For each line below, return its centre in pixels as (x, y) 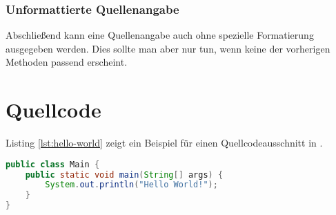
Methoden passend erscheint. (67, 62)
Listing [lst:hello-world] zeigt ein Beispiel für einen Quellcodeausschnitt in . (164, 143)
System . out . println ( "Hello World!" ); (131, 185)
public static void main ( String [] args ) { (124, 175)
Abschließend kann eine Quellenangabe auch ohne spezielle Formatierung (160, 35)
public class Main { (53, 164)
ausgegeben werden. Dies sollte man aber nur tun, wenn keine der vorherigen (168, 48)
